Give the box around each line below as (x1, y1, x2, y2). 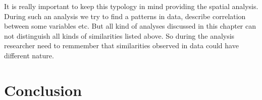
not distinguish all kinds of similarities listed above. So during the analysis (4, 30, 235, 41)
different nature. (4, 50, 54, 60)
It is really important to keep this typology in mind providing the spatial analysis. (4, 1, 258, 11)
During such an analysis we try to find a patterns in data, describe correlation (4, 11, 246, 21)
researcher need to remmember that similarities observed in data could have (4, 40, 239, 51)
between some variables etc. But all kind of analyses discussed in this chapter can (4, 21, 256, 31)
